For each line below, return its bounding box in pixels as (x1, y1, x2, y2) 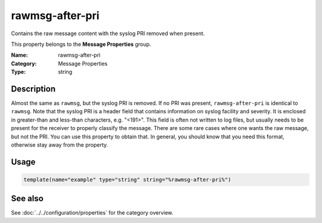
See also (11, 194, 44, 204)
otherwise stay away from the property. (11, 141, 109, 148)
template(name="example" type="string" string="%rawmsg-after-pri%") (23, 176, 231, 183)
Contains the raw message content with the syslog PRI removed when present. (11, 30, 205, 37)
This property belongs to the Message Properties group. (11, 41, 151, 48)
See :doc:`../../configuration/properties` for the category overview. (11, 209, 174, 216)
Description (11, 83, 56, 94)
